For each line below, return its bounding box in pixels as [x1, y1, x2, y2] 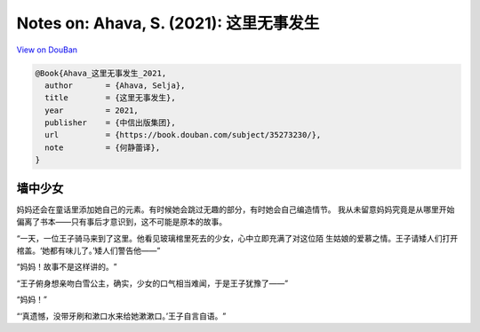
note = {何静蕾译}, [44, 142, 161, 153]
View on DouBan [16, 44, 78, 55]
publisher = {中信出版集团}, [44, 118, 177, 128]
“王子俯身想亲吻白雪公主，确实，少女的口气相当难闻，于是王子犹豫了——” [16, 278, 289, 289]
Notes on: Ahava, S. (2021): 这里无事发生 [16, 13, 320, 33]
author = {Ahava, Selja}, [44, 80, 186, 91]
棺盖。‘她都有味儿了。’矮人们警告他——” [16, 245, 161, 256]
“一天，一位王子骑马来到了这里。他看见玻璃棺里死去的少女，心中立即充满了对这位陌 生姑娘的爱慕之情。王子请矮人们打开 [16, 233, 459, 243]
